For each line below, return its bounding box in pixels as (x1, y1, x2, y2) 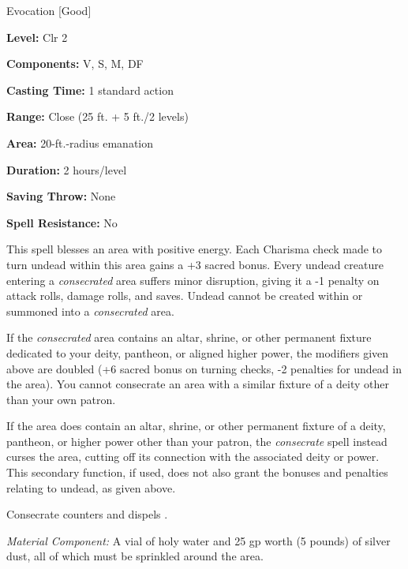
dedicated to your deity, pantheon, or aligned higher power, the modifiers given (6, 344, 389, 361)
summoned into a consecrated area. (6, 302, 174, 319)
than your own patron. (6, 391, 116, 407)
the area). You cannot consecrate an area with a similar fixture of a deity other (6, 376, 389, 392)
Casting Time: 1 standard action (6, 81, 174, 98)
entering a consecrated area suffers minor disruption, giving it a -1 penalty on (6, 271, 380, 288)
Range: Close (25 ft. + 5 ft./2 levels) (6, 108, 189, 125)
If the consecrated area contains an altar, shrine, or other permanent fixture (6, 329, 372, 346)
